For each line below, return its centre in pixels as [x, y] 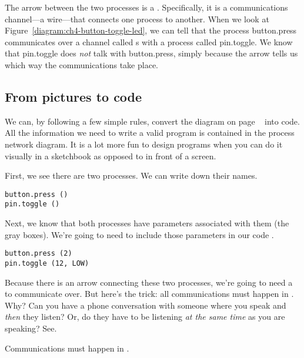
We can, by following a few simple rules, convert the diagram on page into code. [152, 121]
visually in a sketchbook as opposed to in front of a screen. [111, 155]
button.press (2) [39, 254]
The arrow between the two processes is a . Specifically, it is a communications [146, 7]
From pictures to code [74, 96]
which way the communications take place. [81, 64]
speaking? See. [31, 328]
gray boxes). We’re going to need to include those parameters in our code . [139, 234]
